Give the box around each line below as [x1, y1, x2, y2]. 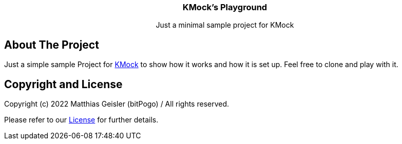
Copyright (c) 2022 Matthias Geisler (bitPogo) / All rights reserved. [4, 99, 229, 109]
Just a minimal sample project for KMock [156, 20, 294, 30]
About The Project [4, 38, 99, 51]
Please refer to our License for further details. [4, 115, 159, 125]
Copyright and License [4, 77, 123, 91]
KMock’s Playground [182, 2, 267, 12]
